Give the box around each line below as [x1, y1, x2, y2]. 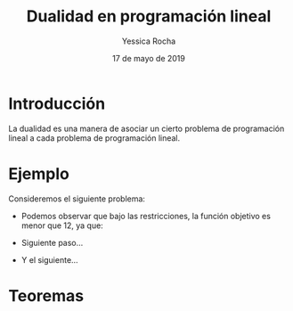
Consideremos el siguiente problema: [8, 193, 146, 204]
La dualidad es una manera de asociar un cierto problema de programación [8, 123, 285, 134]
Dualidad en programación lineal [26, 6, 272, 27]
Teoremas [8, 285, 85, 306]
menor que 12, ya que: [20, 220, 103, 231]
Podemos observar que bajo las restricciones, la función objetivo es [20, 210, 271, 221]
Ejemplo [8, 163, 70, 184]
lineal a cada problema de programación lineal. [8, 132, 181, 143]
